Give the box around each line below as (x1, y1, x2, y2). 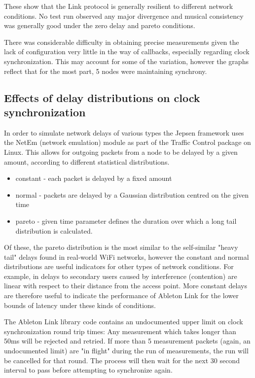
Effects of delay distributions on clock (4, 90, 200, 105)
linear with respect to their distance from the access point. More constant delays (4, 280, 247, 291)
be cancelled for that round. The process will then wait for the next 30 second (4, 355, 240, 365)
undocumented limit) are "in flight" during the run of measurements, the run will (4, 345, 249, 356)
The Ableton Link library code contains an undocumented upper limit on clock (4, 316, 243, 327)
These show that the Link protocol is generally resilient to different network (4, 1, 233, 11)
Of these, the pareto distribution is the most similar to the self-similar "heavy (4, 242, 238, 252)
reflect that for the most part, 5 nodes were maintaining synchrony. (4, 66, 207, 76)
